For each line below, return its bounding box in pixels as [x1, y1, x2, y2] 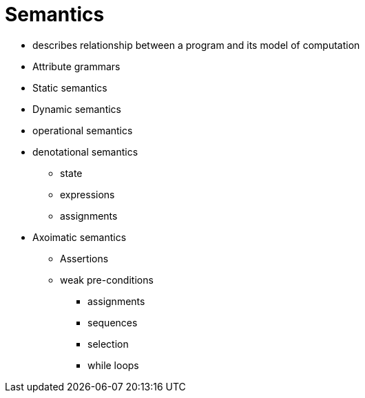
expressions [60, 188, 115, 200]
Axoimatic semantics [32, 231, 127, 243]
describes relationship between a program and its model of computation [32, 39, 360, 51]
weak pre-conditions [60, 273, 154, 286]
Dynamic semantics [32, 103, 122, 115]
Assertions [60, 252, 109, 264]
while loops [87, 359, 139, 371]
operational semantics [32, 124, 133, 136]
